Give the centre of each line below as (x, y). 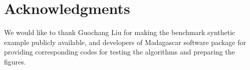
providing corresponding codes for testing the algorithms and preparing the (119, 52)
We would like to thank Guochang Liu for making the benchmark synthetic (120, 32)
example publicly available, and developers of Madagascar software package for (125, 42)
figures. (15, 61)
